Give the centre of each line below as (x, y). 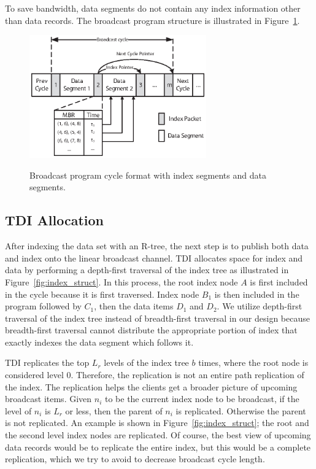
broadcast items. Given (48, 399)
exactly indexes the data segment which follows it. (99, 342)
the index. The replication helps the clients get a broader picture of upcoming (151, 386)
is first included (279, 281)
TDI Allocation (54, 220)
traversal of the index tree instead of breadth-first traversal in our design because (157, 318)
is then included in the (257, 294)
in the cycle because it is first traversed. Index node (102, 294)
